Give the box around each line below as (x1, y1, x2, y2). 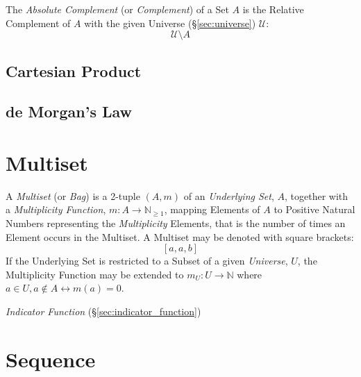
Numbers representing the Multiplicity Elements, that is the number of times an (6, 216, 346, 231)
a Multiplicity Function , (6, 202, 106, 217)
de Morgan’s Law (6, 101, 133, 122)
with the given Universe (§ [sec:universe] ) (84, 15, 256, 30)
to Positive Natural (274, 202, 355, 217)
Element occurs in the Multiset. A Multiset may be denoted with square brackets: (6, 229, 354, 244)
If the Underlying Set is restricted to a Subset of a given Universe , (6, 253, 288, 268)
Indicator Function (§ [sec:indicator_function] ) (6, 304, 201, 319)
